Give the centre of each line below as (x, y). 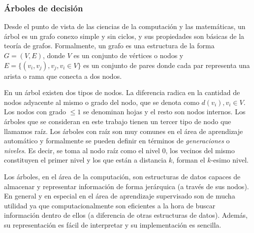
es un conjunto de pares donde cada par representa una (167, 65)
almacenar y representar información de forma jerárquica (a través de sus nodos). (127, 186)
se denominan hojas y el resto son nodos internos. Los (164, 112)
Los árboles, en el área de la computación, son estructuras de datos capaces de (122, 176)
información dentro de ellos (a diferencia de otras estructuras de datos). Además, (126, 215)
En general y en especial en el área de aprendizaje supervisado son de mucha (120, 196)
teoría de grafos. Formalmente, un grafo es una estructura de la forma (109, 46)
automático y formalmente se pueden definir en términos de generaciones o (117, 141)
